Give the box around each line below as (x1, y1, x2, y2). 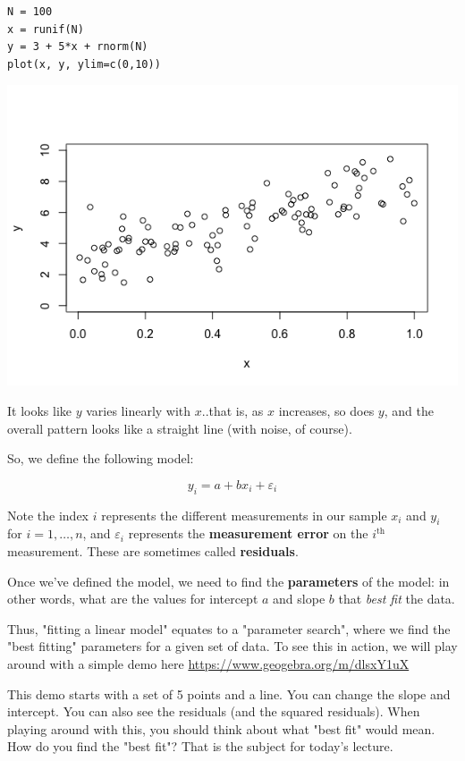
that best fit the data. (338, 589, 455, 608)
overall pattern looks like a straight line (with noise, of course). (7, 419, 352, 437)
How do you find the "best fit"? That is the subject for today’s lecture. (7, 737, 393, 756)
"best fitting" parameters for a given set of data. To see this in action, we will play (7, 637, 458, 655)
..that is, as (201, 401, 264, 419)
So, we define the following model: (7, 449, 194, 468)
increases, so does (278, 401, 375, 419)
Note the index (7, 505, 89, 524)
